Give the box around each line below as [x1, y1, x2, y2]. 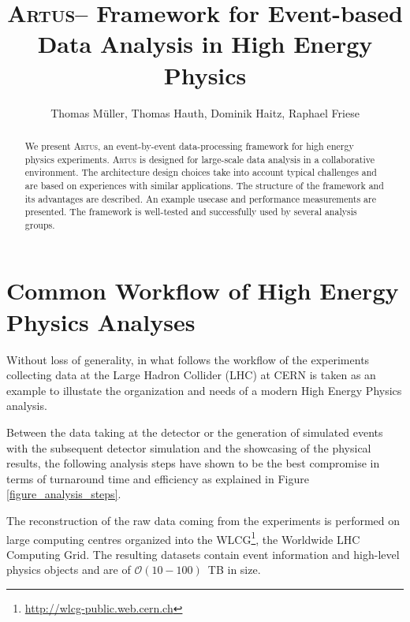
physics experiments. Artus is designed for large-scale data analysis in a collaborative [24, 152, 375, 166]
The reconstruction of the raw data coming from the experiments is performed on [6, 512, 401, 528]
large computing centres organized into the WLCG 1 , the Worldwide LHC [6, 528, 360, 547]
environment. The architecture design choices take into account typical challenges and [24, 166, 377, 179]
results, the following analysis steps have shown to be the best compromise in [6, 455, 380, 471]
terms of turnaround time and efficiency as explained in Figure [6, 470, 309, 486]
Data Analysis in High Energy [37, 28, 373, 60]
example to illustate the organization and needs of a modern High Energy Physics [6, 382, 402, 398]
